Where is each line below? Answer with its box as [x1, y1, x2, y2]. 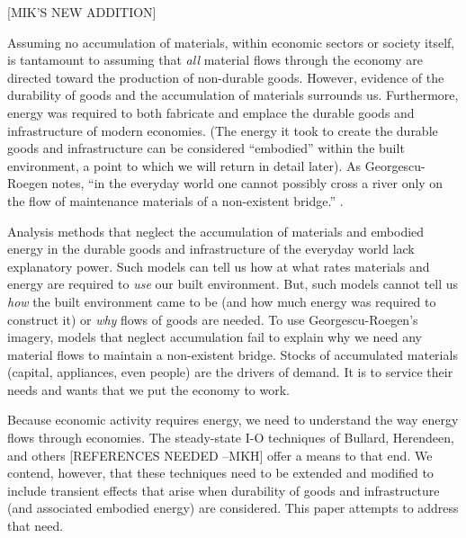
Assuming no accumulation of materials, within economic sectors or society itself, [7, 32, 455, 51]
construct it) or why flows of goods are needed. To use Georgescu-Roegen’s [7, 309, 418, 328]
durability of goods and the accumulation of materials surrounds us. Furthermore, [7, 85, 459, 104]
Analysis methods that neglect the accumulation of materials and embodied [7, 221, 425, 240]
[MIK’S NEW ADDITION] [7, 3, 157, 21]
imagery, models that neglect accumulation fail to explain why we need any [7, 327, 422, 346]
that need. [7, 516, 64, 535]
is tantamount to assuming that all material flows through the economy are [7, 50, 423, 69]
